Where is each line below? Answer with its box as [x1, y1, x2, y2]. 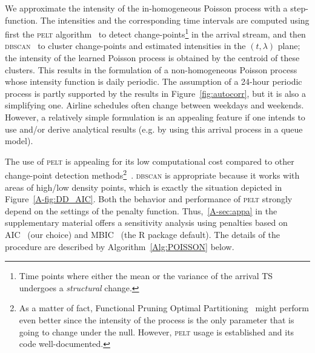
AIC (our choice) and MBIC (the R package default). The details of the [5, 228, 280, 240]
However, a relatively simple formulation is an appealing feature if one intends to [5, 111, 305, 123]
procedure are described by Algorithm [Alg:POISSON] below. [5, 240, 234, 252]
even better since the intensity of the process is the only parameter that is [19, 313, 294, 326]
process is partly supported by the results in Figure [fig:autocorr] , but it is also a [5, 87, 306, 99]
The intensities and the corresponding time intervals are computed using [40, 13, 310, 26]
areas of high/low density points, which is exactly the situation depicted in [5, 180, 282, 193]
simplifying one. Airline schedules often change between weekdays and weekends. [5, 99, 304, 111]
